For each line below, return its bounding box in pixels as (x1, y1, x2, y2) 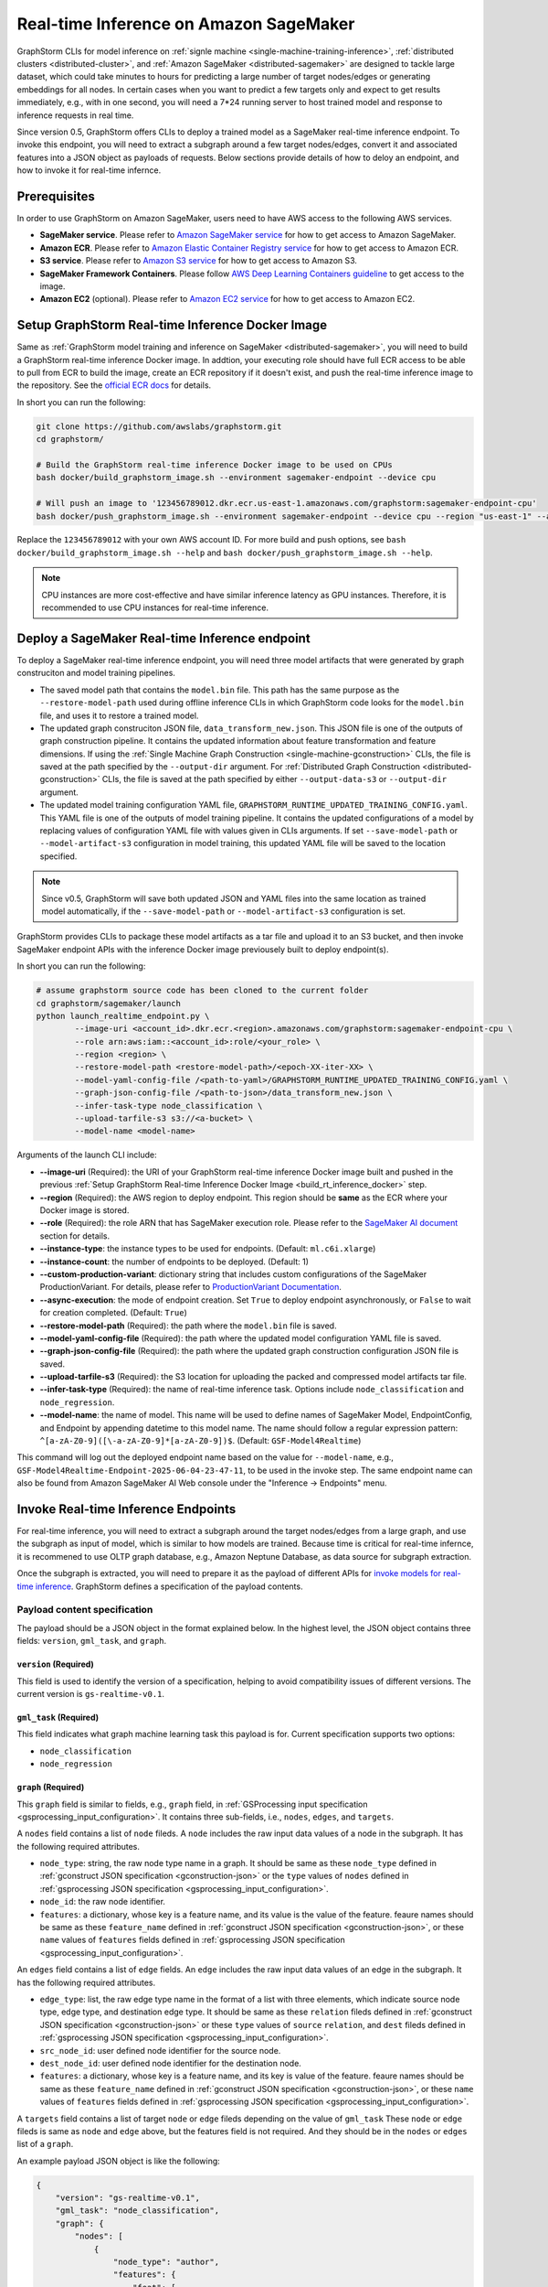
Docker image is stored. (39, 1204, 130, 1216)
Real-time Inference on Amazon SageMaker (16, 14, 355, 34)
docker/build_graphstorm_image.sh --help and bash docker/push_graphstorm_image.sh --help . (16, 547, 433, 558)
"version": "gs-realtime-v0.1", (55, 2193, 201, 2204)
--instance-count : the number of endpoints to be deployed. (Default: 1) (39, 1256, 310, 1267)
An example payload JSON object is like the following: (16, 2155, 221, 2166)
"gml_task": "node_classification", (55, 2206, 219, 2216)
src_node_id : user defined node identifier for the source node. (39, 2045, 281, 2056)
